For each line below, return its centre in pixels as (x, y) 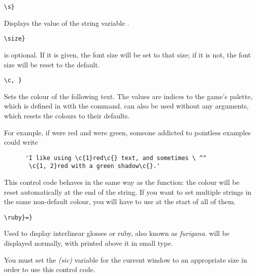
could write (21, 142)
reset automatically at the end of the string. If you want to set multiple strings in (128, 192)
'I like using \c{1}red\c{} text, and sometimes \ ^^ (116, 158)
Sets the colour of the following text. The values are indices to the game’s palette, (128, 96)
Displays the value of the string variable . (67, 23)
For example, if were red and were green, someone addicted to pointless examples (128, 132)
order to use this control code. (50, 269)
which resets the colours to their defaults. (67, 115)
